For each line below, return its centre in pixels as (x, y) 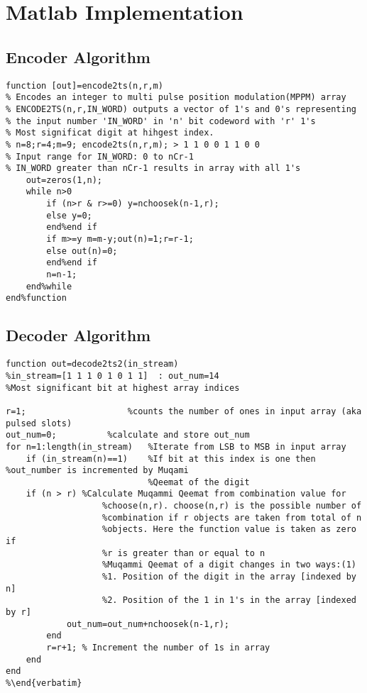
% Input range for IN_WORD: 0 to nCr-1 (100, 156)
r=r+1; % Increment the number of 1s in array (158, 648)
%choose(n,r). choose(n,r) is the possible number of (232, 506)
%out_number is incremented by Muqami (97, 471)
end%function (36, 298)
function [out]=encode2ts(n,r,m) (84, 85)
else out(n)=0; (82, 251)
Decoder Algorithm (78, 335)
